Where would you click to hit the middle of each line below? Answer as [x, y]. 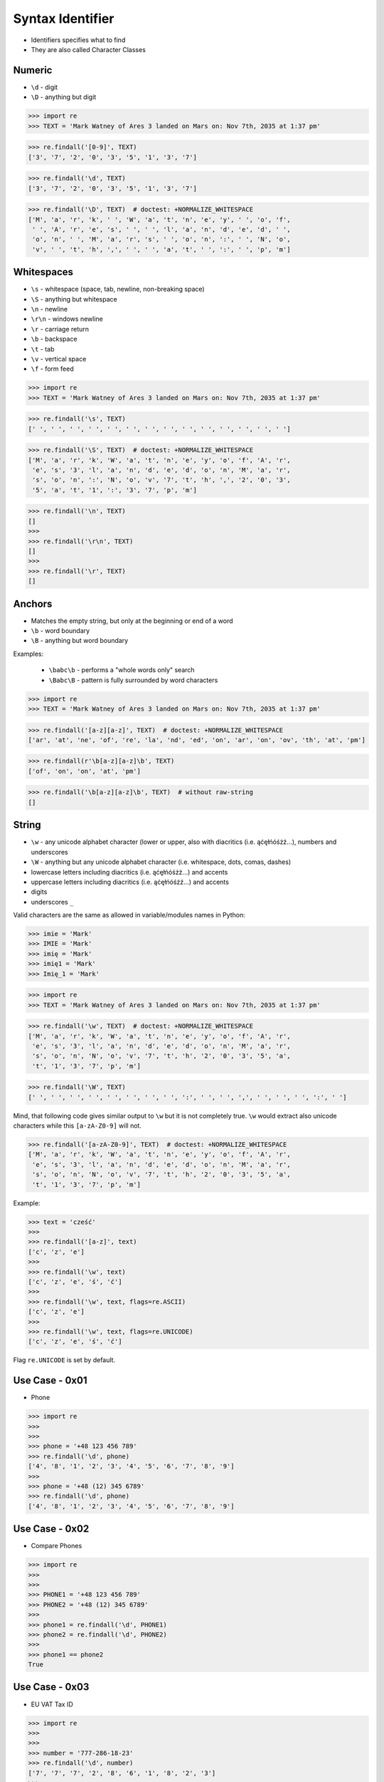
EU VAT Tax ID [52, 1704]
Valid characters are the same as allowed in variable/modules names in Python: [129, 915]
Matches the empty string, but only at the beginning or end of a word [132, 621]
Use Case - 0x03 [51, 1687]
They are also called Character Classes [88, 49]
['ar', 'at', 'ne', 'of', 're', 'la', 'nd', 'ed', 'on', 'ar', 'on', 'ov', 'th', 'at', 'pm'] [197, 740]
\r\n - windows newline [67, 319]
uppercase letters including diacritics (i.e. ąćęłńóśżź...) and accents [130, 882]
